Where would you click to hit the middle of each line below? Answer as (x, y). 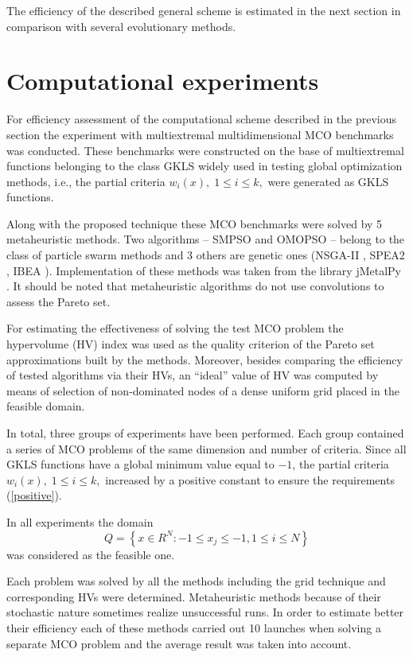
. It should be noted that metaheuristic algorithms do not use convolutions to (195, 286)
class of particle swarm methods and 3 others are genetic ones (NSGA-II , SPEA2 (206, 255)
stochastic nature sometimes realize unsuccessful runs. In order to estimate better (205, 612)
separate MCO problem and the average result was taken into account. (179, 643)
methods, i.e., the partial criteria (86, 181)
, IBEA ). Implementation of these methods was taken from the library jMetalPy (204, 270)
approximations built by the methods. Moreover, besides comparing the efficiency (205, 359)
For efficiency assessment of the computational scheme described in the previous (202, 119)
